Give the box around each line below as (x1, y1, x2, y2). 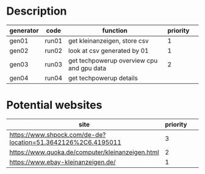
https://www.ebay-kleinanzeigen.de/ (9, 158, 116, 166)
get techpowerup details (68, 74, 138, 82)
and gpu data (68, 64, 107, 72)
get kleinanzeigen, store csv (68, 37, 149, 45)
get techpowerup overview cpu (68, 56, 158, 64)
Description (6, 4, 67, 18)
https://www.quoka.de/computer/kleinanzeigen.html (9, 148, 160, 156)
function (102, 26, 128, 35)
